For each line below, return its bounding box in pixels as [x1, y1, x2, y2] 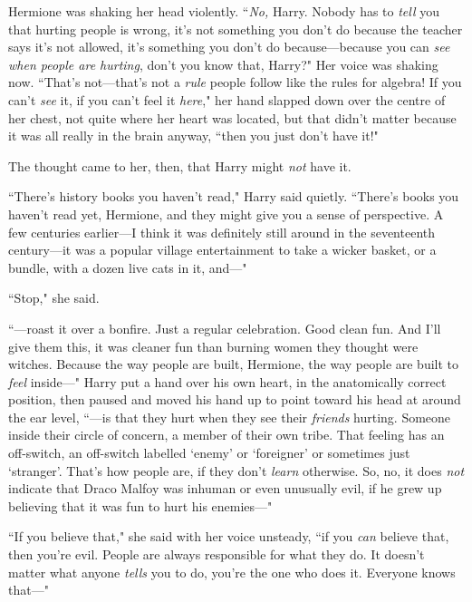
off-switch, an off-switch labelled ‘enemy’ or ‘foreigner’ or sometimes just [8, 443, 410, 462]
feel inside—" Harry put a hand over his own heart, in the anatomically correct [8, 372, 447, 391]
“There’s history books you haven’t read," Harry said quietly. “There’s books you [8, 187, 459, 206]
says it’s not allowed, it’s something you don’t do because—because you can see [8, 37, 450, 56]
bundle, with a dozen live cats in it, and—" [8, 257, 247, 277]
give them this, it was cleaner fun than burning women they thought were [8, 336, 419, 355]
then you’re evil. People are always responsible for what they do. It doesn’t [8, 545, 425, 564]
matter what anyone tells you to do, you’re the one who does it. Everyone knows [8, 562, 456, 581]
